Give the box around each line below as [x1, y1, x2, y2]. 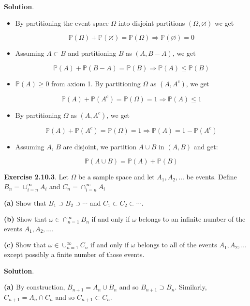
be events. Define [186, 172, 237, 182]
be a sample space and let [78, 172, 155, 182]
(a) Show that [4, 197, 46, 208]
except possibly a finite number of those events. [4, 249, 145, 259]
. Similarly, [175, 282, 207, 292]
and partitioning [68, 48, 117, 58]
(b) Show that [4, 214, 47, 224]
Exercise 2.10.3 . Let [4, 172, 69, 182]
